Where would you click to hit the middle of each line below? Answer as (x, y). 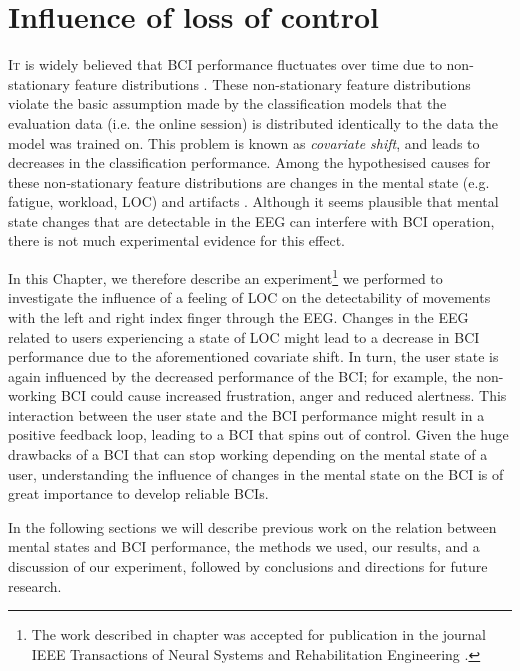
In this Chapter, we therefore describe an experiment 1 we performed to (225, 276)
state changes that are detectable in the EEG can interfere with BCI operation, (251, 220)
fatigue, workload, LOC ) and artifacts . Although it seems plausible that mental (253, 201)
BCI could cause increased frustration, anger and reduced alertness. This (283, 395)
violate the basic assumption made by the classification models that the (227, 103)
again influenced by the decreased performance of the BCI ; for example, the (240, 375)
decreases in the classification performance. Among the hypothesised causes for (249, 162)
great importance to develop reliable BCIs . (138, 493)
